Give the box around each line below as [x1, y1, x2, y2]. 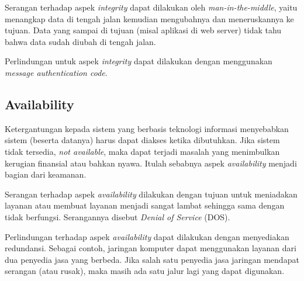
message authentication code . [5, 66, 108, 78]
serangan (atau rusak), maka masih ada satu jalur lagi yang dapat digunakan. [5, 265, 285, 277]
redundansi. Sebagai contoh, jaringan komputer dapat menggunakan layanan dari [5, 242, 296, 254]
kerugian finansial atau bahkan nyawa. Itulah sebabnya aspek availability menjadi [5, 157, 297, 169]
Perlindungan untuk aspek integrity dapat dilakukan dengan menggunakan [5, 55, 272, 67]
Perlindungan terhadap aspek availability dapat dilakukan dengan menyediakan [5, 230, 289, 242]
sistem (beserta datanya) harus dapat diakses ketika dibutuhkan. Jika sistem [5, 134, 280, 146]
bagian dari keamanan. [5, 168, 87, 181]
